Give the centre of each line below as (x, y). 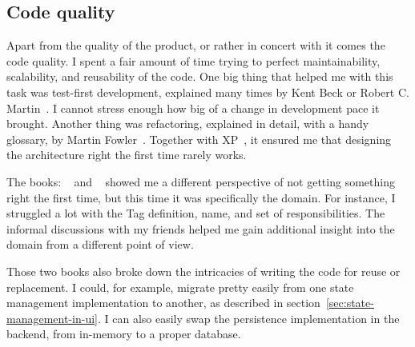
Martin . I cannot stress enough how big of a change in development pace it (193, 108)
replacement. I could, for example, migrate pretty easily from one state (180, 287)
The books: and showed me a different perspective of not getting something (201, 181)
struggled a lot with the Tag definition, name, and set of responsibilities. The (196, 213)
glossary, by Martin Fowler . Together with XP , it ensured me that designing (199, 139)
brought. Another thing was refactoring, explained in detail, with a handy (188, 124)
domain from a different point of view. (100, 244)
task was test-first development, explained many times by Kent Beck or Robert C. (208, 92)
